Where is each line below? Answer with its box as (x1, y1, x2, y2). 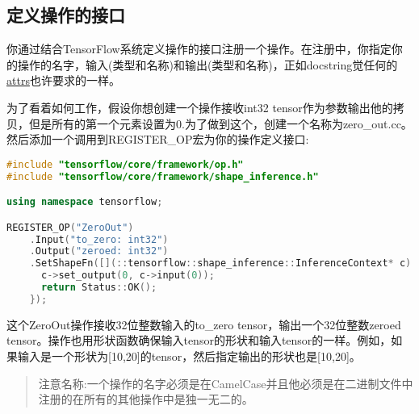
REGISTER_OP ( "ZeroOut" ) (6, 221, 134, 233)
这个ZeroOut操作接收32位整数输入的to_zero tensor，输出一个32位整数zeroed (6, 316, 401, 332)
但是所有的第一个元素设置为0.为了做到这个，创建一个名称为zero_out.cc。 (28, 115, 413, 132)
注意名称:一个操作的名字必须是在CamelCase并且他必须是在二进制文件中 (38, 374, 413, 391)
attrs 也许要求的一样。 (6, 72, 120, 89)
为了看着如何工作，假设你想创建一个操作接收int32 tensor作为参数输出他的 (6, 98, 393, 115)
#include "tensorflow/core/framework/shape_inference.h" (6, 170, 319, 182)
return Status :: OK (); (40, 282, 157, 294)
